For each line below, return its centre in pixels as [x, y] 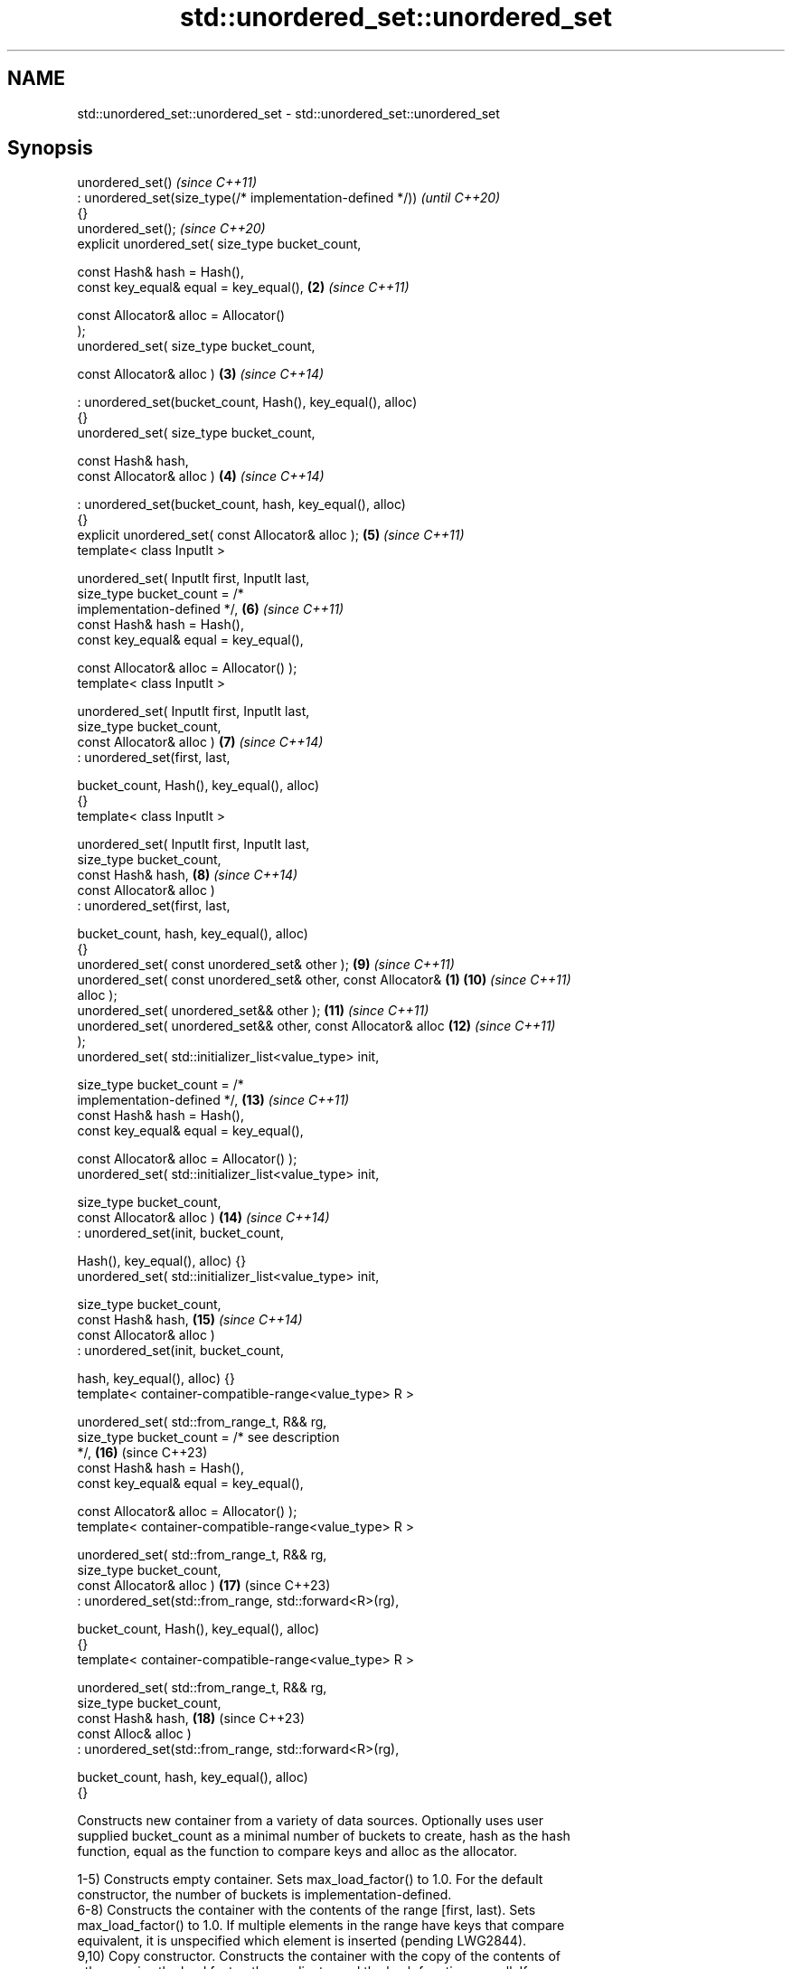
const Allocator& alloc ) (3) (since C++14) [201, 374]
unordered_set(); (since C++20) [171, 229]
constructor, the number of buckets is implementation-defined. [264, 1895]
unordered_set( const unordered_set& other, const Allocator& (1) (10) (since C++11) [324, 980]
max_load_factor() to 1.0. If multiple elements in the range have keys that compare [321, 1926]
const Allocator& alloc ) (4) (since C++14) [201, 476]
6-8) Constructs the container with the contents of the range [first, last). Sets [306, 1910]
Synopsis [50, 148]
